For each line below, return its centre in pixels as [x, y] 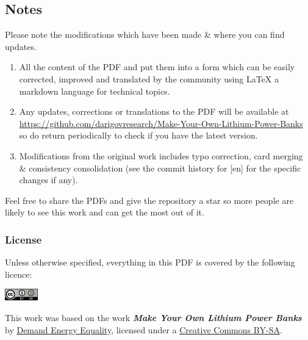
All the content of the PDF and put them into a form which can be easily [157, 67]
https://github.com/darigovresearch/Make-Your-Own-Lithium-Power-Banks [161, 123]
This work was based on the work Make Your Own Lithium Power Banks [153, 317]
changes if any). [48, 180]
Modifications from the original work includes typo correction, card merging [161, 155]
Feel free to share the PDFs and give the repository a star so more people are [149, 200]
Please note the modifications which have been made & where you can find [145, 34]
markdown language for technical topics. [95, 91]
